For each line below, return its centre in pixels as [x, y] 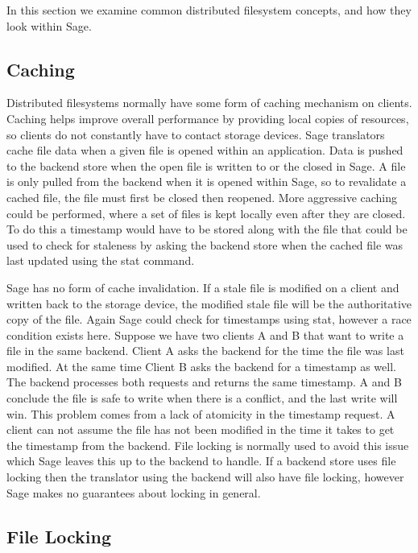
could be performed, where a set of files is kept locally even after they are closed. [206, 213]
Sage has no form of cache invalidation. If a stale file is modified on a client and [203, 287]
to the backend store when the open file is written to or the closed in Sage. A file [206, 165]
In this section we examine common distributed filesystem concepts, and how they [209, 10]
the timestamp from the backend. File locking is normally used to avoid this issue [208, 445]
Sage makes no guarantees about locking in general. [134, 492]
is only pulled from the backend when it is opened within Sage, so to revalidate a [207, 182]
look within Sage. [49, 25]
